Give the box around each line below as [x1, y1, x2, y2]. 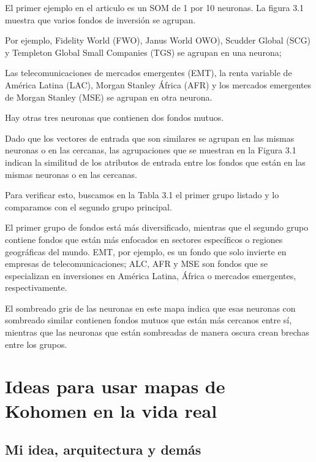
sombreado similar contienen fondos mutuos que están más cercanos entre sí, [5, 314, 292, 326]
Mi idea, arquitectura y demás [5, 440, 201, 459]
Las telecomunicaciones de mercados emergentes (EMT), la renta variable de [5, 66, 292, 79]
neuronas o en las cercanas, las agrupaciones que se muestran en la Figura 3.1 [5, 144, 296, 156]
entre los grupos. [5, 337, 67, 350]
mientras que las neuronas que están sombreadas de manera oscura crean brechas [5, 326, 309, 339]
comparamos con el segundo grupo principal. [5, 200, 172, 213]
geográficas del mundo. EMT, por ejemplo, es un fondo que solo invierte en [5, 245, 287, 258]
